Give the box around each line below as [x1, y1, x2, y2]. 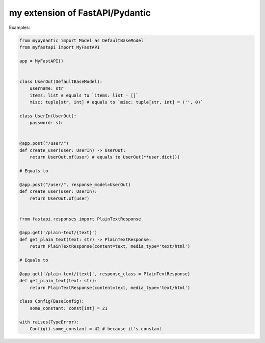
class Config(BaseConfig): [19, 298, 84, 304]
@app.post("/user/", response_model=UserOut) [19, 182, 131, 187]
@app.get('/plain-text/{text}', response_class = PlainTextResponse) [19, 271, 190, 277]
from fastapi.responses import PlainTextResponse [19, 216, 141, 222]
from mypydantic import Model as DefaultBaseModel [19, 37, 144, 43]
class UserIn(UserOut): [19, 113, 77, 119]
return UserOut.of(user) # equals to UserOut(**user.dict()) [29, 155, 180, 160]
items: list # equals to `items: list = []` [29, 92, 139, 98]
